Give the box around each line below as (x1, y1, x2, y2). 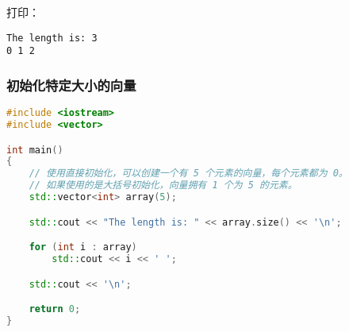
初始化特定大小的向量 (6, 75, 136, 95)
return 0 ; (29, 303, 81, 315)
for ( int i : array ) (29, 241, 137, 253)
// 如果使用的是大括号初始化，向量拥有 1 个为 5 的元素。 (29, 180, 297, 191)
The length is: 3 (6, 32, 98, 44)
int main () (6, 144, 63, 156)
